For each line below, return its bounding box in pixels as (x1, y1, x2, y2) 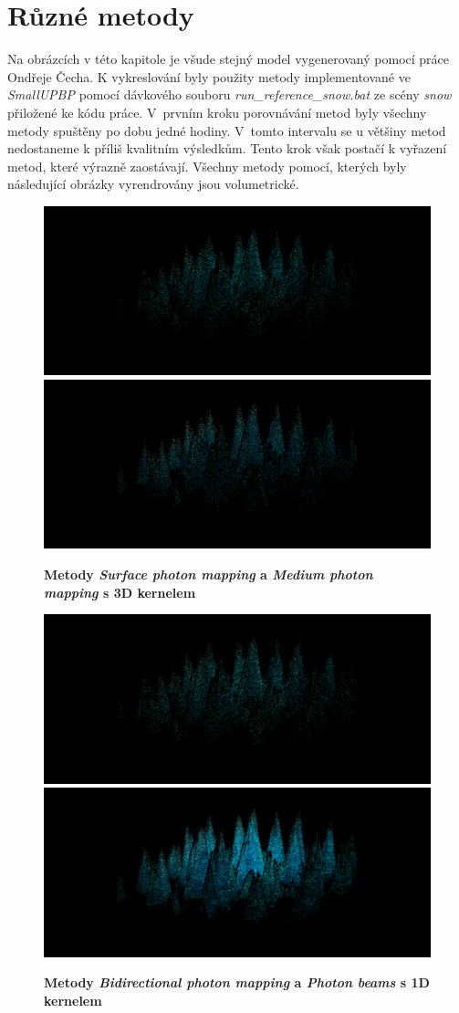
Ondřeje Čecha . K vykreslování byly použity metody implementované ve (7, 67, 411, 86)
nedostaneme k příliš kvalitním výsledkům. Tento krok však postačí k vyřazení (7, 139, 447, 158)
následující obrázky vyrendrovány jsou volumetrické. (7, 174, 299, 193)
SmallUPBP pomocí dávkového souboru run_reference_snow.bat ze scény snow (7, 85, 452, 104)
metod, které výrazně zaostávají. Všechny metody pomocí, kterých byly (7, 156, 407, 175)
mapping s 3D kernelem (44, 582, 196, 601)
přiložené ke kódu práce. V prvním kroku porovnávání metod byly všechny (7, 102, 427, 121)
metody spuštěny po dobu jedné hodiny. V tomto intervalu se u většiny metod (7, 120, 446, 140)
